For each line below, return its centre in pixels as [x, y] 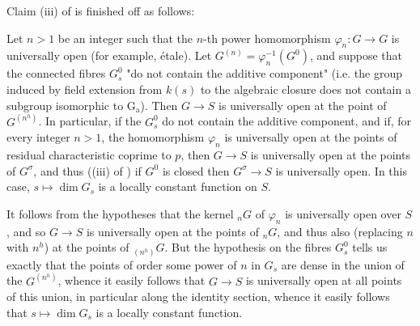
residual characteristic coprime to [89, 155]
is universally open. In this [341, 170]
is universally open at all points [324, 280]
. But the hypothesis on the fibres [248, 247]
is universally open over [343, 213]
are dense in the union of [343, 264]
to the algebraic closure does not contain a [305, 89]
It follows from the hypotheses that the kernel [120, 213]
